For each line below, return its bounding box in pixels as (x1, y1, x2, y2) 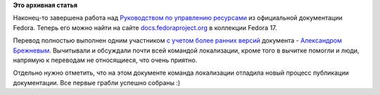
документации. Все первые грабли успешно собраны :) (13, 78, 181, 87)
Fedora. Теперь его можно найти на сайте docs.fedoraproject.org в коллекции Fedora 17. (13, 23, 277, 31)
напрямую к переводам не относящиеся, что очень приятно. (13, 56, 198, 64)
